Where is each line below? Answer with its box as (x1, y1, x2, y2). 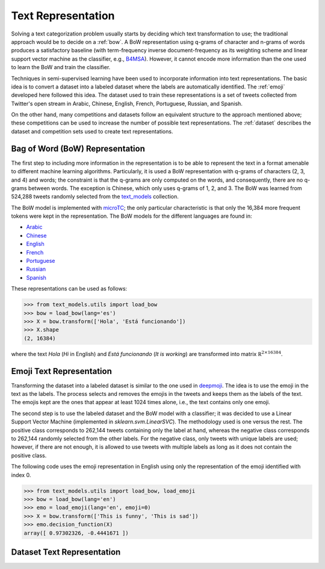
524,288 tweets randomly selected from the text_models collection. (11, 193, 179, 200)
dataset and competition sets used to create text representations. (11, 128, 173, 135)
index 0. (11, 471, 31, 478)
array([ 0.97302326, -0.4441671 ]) (23, 529, 129, 537)
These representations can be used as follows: (11, 285, 128, 292)
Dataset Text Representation (11, 547, 121, 557)
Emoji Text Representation (11, 366, 113, 376)
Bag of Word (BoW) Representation (11, 143, 146, 153)
